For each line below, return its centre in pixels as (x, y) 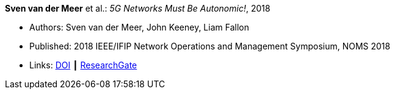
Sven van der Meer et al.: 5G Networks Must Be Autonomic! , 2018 (138, 8)
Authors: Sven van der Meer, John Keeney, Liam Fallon (139, 27)
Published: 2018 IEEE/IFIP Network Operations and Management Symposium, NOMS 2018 (210, 46)
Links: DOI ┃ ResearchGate (83, 65)
